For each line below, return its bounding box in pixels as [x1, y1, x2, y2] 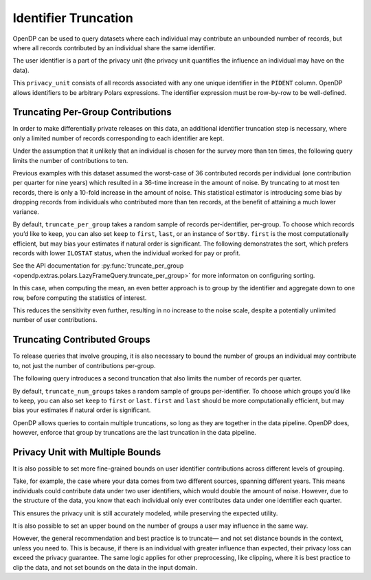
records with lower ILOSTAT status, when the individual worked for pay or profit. [12, 249, 240, 257]
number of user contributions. [12, 316, 98, 324]
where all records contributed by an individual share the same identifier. [12, 43, 216, 52]
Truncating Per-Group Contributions [12, 107, 172, 118]
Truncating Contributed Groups [12, 334, 150, 345]
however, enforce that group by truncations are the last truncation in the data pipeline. [12, 429, 257, 437]
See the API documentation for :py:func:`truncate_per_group [12, 261, 184, 270]
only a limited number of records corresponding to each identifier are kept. [12, 134, 225, 142]
